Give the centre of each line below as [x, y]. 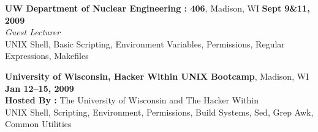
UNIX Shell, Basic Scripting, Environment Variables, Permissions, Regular [145, 43]
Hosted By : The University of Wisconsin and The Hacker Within [132, 100]
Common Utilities [38, 124]
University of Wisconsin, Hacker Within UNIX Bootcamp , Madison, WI [157, 76]
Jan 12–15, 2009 [40, 88]
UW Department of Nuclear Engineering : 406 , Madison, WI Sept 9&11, [157, 8]
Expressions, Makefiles [47, 56]
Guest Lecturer [33, 32]
